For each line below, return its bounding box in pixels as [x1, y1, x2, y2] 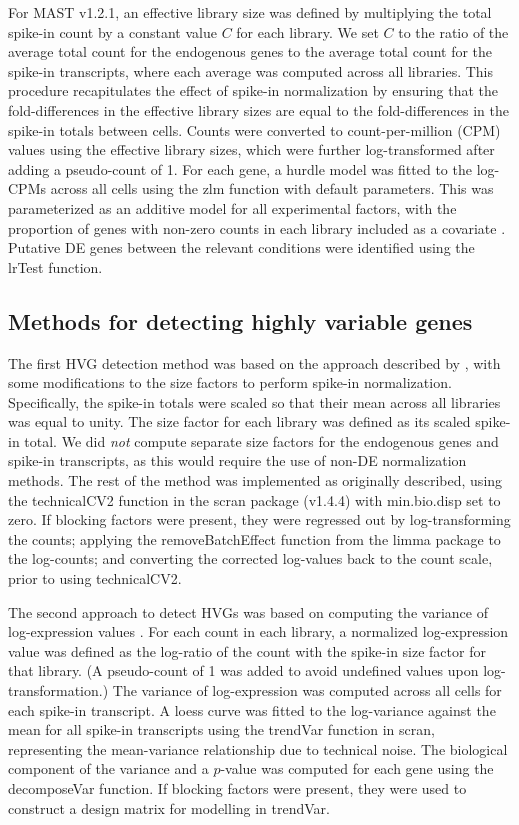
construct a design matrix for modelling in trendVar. [8, 797, 330, 818]
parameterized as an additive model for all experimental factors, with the [8, 197, 457, 218]
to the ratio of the [398, 21, 509, 42]
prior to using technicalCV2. [8, 568, 182, 589]
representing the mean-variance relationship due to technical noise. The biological [8, 738, 508, 759]
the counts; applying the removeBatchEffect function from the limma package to [8, 528, 501, 549]
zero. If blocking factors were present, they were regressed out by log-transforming [8, 509, 511, 530]
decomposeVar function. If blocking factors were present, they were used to [8, 777, 467, 798]
